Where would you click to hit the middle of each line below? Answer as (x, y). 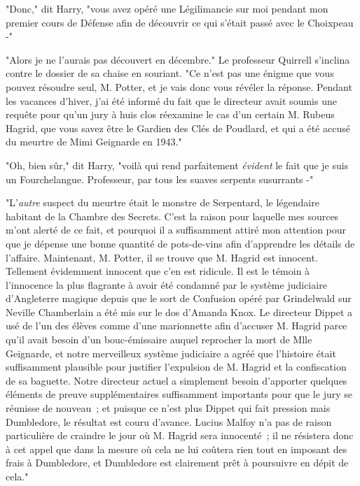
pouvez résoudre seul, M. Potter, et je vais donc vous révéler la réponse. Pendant (179, 86)
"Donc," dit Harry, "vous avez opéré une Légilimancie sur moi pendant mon (167, 8)
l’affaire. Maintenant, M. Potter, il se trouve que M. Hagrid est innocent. (162, 257)
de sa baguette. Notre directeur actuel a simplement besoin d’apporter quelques (176, 380)
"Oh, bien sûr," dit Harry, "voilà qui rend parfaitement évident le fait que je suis (177, 165)
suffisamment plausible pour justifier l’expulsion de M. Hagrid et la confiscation (176, 367)
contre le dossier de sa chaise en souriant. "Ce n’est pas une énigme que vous (170, 73)
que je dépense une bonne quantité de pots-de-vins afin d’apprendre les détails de (180, 243)
